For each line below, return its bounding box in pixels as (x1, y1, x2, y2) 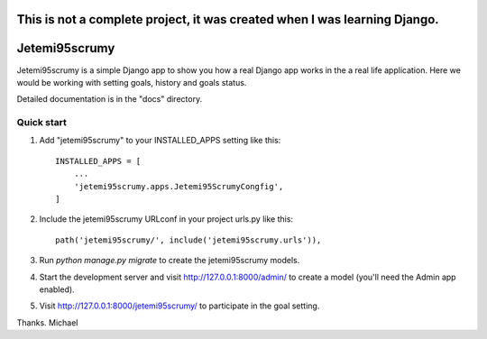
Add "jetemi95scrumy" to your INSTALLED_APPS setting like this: (39, 135, 281, 146)
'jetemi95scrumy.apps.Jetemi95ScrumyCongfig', (73, 181, 284, 191)
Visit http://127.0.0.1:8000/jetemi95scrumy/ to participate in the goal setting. (39, 300, 320, 311)
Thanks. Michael (16, 316, 78, 328)
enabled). (39, 284, 76, 295)
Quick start (16, 116, 68, 129)
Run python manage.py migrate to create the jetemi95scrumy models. (39, 255, 300, 266)
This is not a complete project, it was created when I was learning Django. (16, 12, 439, 27)
